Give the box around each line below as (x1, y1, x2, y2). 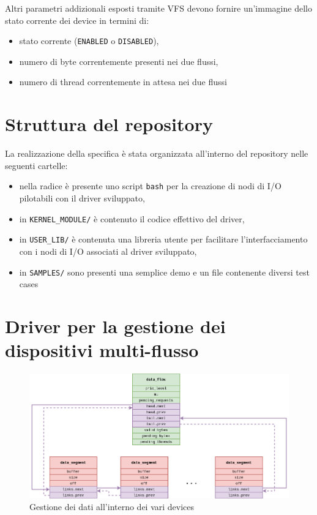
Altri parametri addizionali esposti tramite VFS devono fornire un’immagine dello (5, 2, 312, 14)
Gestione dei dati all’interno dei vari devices (29, 500, 195, 513)
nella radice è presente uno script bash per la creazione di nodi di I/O (19, 179, 282, 192)
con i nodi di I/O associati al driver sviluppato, (19, 244, 197, 257)
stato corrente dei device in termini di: (5, 13, 149, 26)
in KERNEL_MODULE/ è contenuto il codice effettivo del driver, (19, 212, 245, 225)
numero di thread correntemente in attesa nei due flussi (19, 75, 227, 88)
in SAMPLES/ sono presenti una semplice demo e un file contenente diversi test (19, 265, 310, 278)
